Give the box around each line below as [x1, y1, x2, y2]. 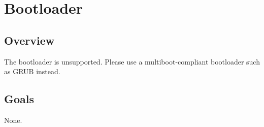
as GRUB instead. [4, 66, 60, 77]
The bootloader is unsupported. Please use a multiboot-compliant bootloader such [4, 56, 260, 67]
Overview [4, 32, 55, 48]
